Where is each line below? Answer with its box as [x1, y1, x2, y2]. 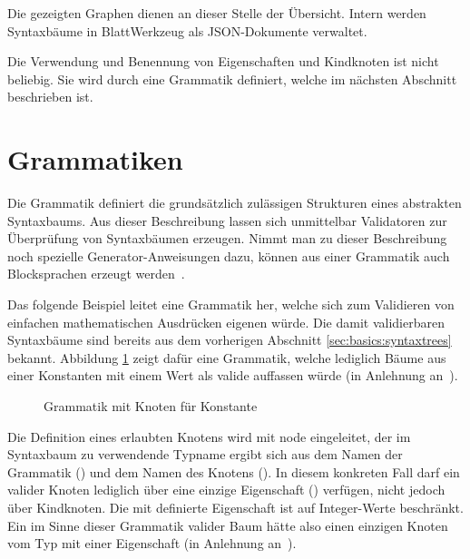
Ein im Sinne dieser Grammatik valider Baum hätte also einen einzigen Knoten [7, 515, 448, 534]
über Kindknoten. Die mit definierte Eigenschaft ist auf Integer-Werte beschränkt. [7, 498, 464, 516]
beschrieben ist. [7, 87, 93, 106]
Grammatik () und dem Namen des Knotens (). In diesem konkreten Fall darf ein [7, 462, 460, 481]
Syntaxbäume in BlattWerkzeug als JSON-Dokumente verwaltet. [7, 21, 367, 40]
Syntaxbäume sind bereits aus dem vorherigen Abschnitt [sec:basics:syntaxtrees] [7, 330, 452, 349]
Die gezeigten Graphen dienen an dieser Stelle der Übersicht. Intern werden [7, 4, 426, 22]
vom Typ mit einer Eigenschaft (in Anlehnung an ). [7, 534, 297, 553]
